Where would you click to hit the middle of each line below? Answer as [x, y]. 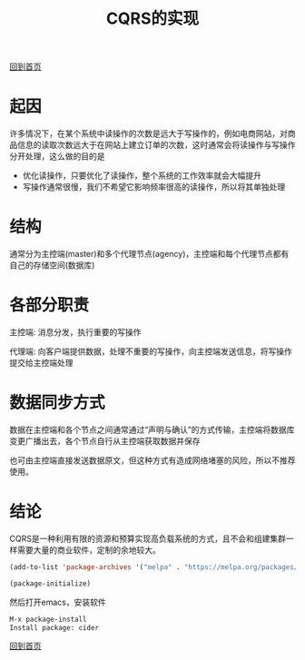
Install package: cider [54, 627]
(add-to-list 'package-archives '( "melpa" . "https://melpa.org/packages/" [156, 567]
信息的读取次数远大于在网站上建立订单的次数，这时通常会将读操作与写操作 [156, 145]
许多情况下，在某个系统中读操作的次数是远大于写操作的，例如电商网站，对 [148, 133]
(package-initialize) [50, 583]
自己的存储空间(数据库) [52, 265]
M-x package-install [49, 619]
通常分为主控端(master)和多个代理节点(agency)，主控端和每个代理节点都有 [149, 254]
